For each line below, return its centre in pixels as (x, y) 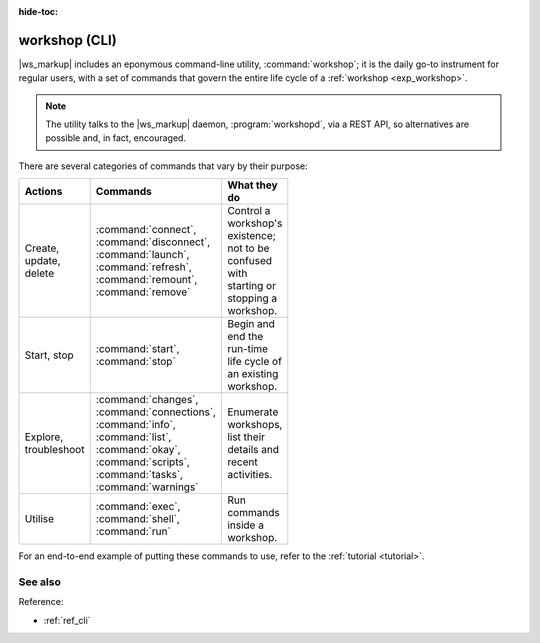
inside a (245, 525)
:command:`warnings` (147, 487)
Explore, (44, 437)
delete (39, 273)
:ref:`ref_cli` (67, 620)
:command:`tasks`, (139, 475)
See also (40, 582)
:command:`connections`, (156, 412)
